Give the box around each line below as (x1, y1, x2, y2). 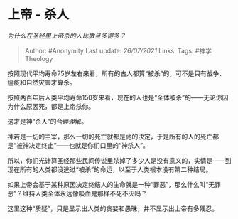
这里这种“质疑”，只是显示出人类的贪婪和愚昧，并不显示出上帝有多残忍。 (7, 204, 219, 213)
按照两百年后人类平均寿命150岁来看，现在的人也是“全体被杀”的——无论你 (7, 93, 222, 102)
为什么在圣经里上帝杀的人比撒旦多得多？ (7, 31, 126, 40)
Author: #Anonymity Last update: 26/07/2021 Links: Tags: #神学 (24, 46, 212, 55)
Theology (24, 54, 53, 63)
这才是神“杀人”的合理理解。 (7, 117, 88, 125)
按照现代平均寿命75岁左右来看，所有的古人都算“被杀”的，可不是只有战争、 (7, 69, 226, 78)
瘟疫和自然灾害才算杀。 (7, 78, 76, 86)
